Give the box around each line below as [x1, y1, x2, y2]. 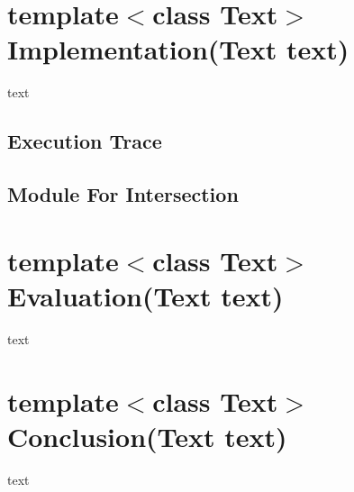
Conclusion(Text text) [7, 417, 287, 454]
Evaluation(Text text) [7, 277, 284, 314]
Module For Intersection [7, 180, 239, 208]
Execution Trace [7, 127, 162, 155]
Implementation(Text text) [7, 31, 349, 68]
